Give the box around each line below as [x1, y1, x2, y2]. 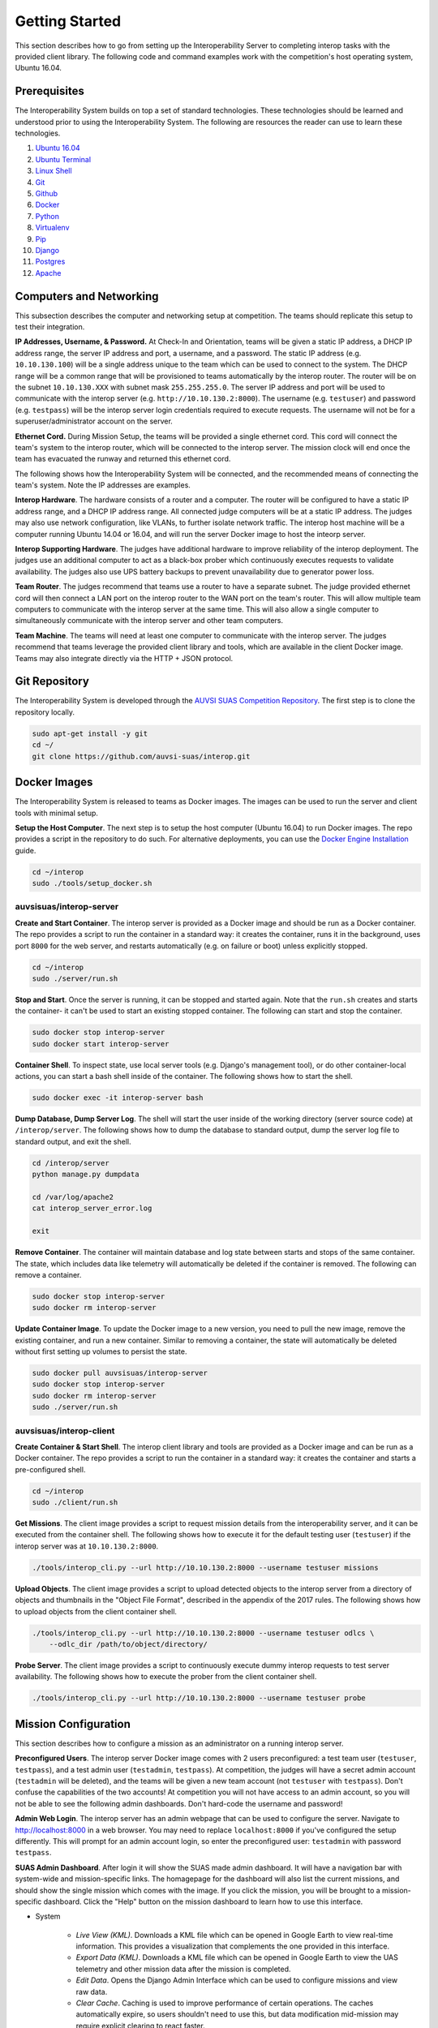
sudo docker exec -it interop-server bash [32, 1093, 204, 1102]
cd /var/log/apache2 [32, 1192, 114, 1201]
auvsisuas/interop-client [15, 1424, 115, 1436]
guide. [15, 845, 36, 855]
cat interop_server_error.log [32, 1204, 152, 1213]
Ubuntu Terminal [35, 154, 92, 164]
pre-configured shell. [15, 1464, 86, 1474]
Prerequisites [15, 84, 84, 98]
